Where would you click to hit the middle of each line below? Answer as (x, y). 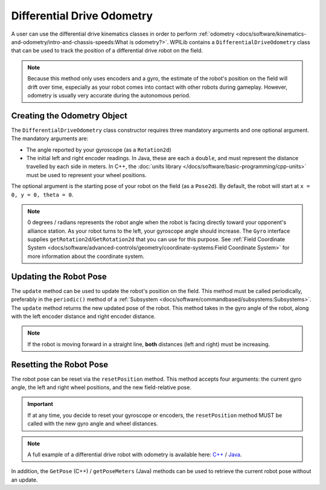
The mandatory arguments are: (50, 138)
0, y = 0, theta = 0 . (42, 195)
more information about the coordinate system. (86, 256)
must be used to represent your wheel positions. (87, 175)
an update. (24, 480)
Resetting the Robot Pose (60, 365)
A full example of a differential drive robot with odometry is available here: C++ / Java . (135, 454)
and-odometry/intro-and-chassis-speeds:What (70, 42)
